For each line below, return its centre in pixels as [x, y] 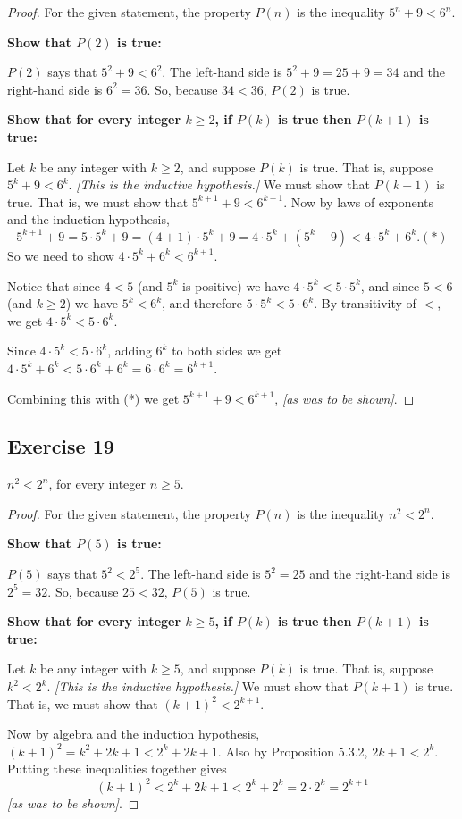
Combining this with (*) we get [93, 398]
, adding [130, 351]
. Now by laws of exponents [358, 201]
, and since [390, 285]
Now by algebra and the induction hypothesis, [134, 734]
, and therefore [202, 303]
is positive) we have [236, 285]
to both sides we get [227, 351]
